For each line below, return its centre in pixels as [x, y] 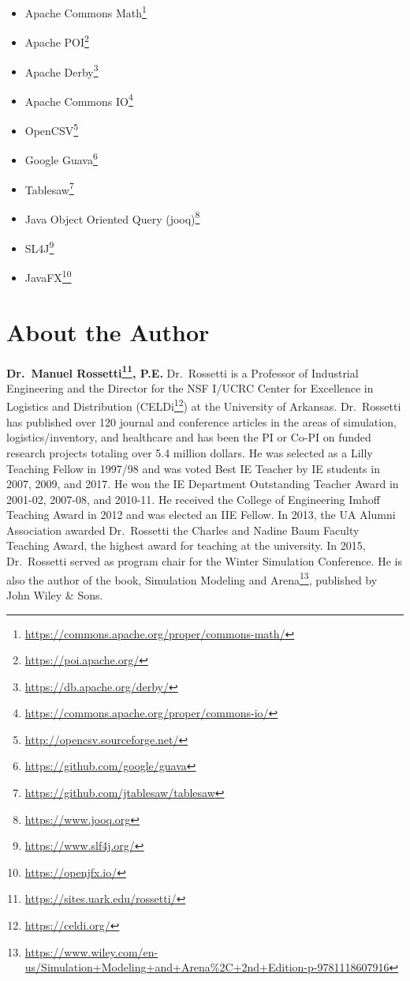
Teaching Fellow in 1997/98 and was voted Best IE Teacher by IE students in [193, 468]
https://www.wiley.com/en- [91, 951]
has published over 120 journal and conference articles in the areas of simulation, [201, 421]
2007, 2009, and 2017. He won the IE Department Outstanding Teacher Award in [203, 484]
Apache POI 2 [57, 41]
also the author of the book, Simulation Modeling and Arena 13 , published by [192, 578]
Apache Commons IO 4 [79, 100]
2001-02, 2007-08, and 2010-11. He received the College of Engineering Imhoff [193, 499]
